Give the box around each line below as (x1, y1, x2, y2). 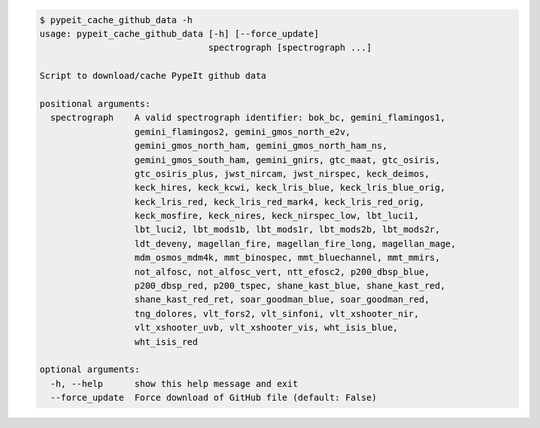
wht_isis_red (134, 336, 199, 347)
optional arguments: (39, 364, 140, 375)
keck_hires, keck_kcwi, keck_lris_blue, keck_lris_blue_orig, (134, 182, 446, 194)
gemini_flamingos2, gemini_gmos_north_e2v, (134, 126, 351, 137)
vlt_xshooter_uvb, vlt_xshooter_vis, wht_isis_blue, (134, 322, 399, 334)
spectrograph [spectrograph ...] (208, 42, 372, 54)
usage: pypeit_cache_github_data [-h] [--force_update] (39, 28, 320, 39)
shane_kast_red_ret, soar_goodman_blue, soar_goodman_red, (134, 294, 430, 305)
